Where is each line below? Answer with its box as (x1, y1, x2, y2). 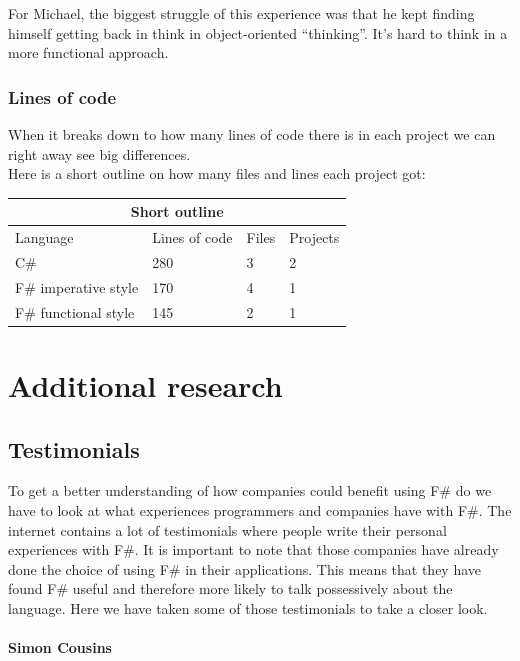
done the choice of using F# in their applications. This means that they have (8, 558, 482, 579)
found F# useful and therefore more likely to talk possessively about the (8, 578, 453, 599)
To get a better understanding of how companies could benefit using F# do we (8, 480, 492, 501)
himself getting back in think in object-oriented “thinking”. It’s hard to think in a (8, 22, 508, 43)
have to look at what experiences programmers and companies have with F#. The (8, 499, 512, 520)
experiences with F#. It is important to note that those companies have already (8, 539, 499, 560)
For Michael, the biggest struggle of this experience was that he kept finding (8, 3, 475, 23)
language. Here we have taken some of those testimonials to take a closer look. (8, 597, 488, 618)
